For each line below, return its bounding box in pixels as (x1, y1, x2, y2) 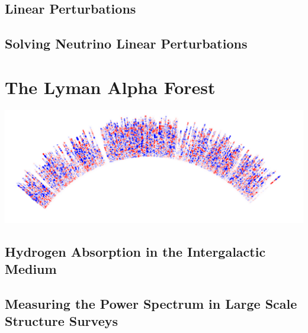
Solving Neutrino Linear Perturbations (5, 34, 248, 53)
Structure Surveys (5, 312, 118, 330)
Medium (5, 260, 57, 278)
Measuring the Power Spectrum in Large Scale (5, 294, 297, 312)
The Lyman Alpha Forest (5, 75, 216, 99)
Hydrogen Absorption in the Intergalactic (5, 242, 266, 260)
